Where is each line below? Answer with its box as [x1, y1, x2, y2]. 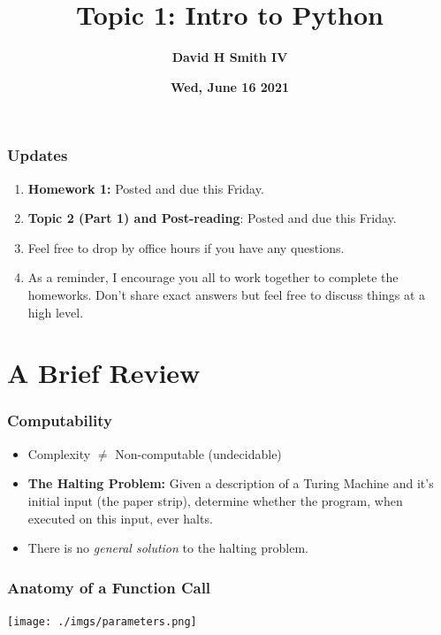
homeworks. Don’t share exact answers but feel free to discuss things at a [27, 285, 426, 303]
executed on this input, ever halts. [27, 509, 213, 527]
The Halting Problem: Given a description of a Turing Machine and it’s [27, 474, 434, 493]
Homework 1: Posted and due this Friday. [27, 179, 264, 197]
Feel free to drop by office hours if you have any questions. [27, 238, 345, 256]
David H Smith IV [171, 48, 288, 66]
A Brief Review [7, 355, 201, 391]
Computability [7, 409, 112, 432]
